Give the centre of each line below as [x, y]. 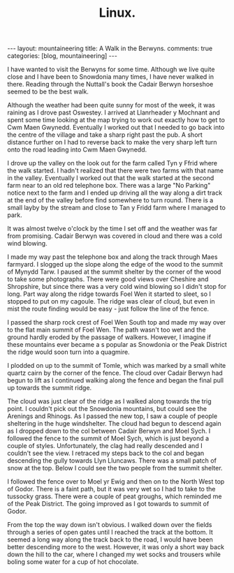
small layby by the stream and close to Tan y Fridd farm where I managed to [116, 208]
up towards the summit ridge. [50, 388]
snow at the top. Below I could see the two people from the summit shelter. [115, 468]
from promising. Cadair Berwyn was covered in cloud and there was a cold [115, 236]
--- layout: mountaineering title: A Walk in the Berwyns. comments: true [110, 49]
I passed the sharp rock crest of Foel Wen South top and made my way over [117, 322]
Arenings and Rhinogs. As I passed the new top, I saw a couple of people [112, 416]
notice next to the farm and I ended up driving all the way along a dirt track [115, 193]
